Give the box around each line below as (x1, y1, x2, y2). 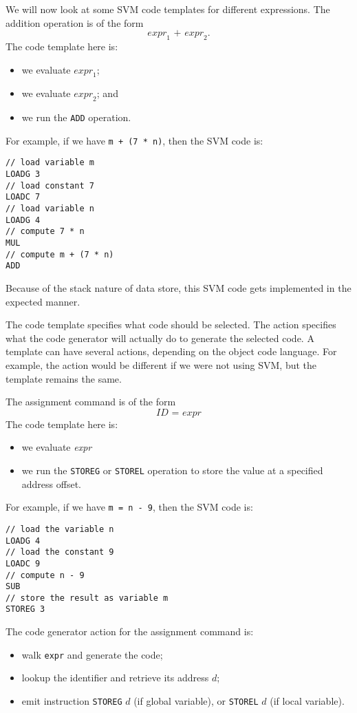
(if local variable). (270, 693, 345, 707)
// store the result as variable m (6, 593, 169, 603)
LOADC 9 (6, 558, 41, 568)
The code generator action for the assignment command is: (6, 624, 254, 639)
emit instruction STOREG (21, 693, 122, 707)
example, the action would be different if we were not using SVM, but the (6, 358, 317, 372)
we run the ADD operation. (21, 110, 131, 125)
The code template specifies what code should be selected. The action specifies (6, 317, 336, 332)
